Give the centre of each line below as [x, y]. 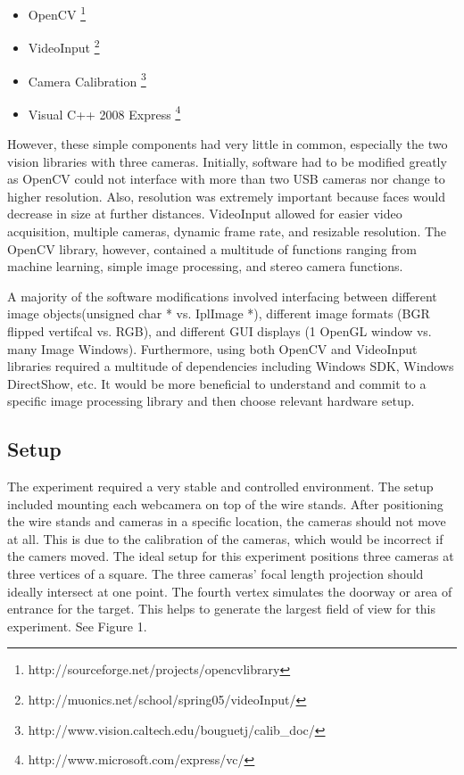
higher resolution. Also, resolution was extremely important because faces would [227, 196]
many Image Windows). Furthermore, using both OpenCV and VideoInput [212, 348]
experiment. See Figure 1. [77, 626]
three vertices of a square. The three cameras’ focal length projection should [215, 574]
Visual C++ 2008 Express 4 [104, 112]
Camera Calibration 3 [87, 79]
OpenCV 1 [57, 13]
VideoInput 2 [64, 46]
